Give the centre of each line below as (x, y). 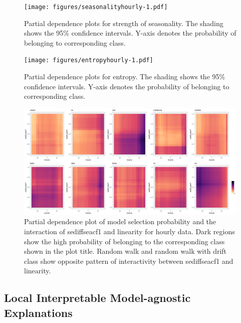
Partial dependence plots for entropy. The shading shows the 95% (125, 76)
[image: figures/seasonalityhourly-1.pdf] (96, 7)
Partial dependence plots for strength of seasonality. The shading (124, 23)
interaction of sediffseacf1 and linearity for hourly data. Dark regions (130, 231)
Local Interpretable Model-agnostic (97, 298)
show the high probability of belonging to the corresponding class (125, 241)
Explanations (38, 312)
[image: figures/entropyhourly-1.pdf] (89, 60)
